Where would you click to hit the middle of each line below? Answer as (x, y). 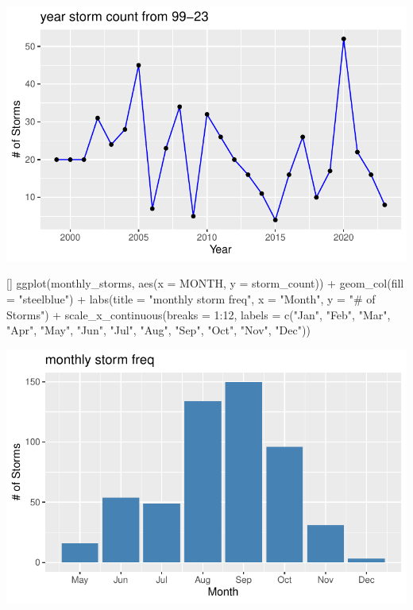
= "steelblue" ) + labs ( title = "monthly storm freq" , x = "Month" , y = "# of (191, 298)
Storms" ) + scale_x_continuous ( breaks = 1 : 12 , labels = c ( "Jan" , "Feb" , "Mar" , (199, 314)
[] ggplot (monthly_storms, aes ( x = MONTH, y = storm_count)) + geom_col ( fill (205, 283)
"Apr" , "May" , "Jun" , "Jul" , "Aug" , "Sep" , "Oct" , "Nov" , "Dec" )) (158, 330)
